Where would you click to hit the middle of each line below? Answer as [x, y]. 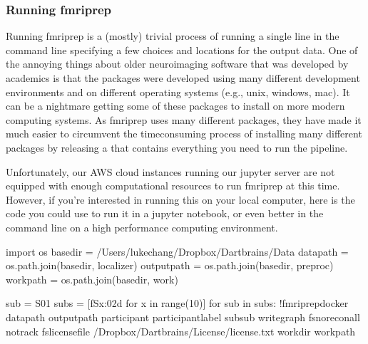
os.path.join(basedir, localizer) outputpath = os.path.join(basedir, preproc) [170, 265]
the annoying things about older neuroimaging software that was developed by [177, 64]
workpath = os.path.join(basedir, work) [92, 279]
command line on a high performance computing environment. [142, 227]
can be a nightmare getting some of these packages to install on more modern [175, 106]
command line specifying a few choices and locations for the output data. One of [182, 49]
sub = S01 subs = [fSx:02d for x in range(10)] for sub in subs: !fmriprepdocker [177, 303]
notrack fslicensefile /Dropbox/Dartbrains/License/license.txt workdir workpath [181, 331]
